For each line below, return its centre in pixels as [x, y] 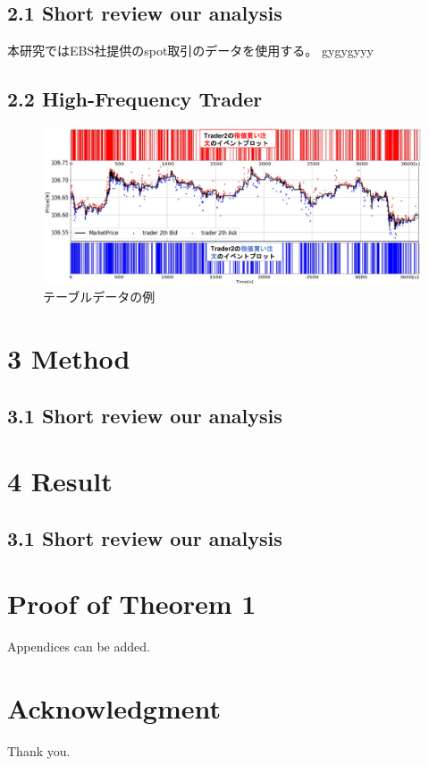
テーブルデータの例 [99, 297]
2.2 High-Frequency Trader [135, 99]
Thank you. [39, 751]
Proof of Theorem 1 [132, 604]
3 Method [69, 358]
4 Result [60, 481]
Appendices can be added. [79, 647]
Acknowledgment [114, 708]
